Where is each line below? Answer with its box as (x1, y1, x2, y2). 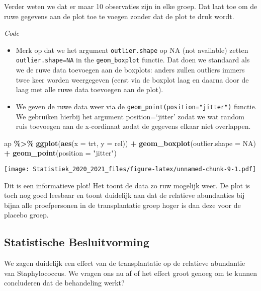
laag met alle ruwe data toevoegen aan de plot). (16, 84, 163, 95)
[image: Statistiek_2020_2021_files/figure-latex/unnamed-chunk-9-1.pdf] (4, 165, 256, 173)
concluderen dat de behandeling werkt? (4, 277, 125, 288)
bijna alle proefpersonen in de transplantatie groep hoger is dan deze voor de (4, 199, 241, 210)
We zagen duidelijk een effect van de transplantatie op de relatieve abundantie (4, 258, 245, 268)
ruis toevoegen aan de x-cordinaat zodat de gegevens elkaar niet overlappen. (16, 121, 251, 131)
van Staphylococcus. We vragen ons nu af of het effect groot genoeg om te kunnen (4, 267, 257, 278)
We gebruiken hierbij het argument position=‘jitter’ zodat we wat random (16, 111, 244, 121)
